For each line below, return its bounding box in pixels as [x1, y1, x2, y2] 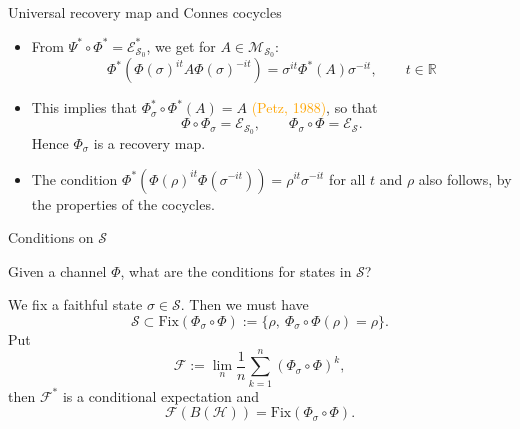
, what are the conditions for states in [120, 260, 352, 281]
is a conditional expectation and [62, 385, 260, 406]
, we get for [146, 35, 216, 56]
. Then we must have [180, 294, 309, 315]
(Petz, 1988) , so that [251, 97, 378, 118]
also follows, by [418, 168, 512, 189]
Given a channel [8, 260, 107, 281]
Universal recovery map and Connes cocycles [8, 2, 282, 22]
